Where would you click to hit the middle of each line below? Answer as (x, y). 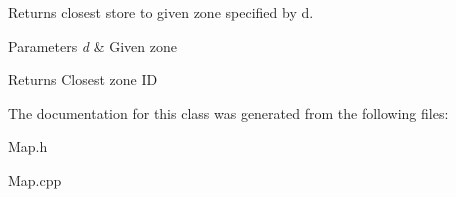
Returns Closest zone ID (83, 79)
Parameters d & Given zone (92, 45)
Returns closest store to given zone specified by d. (161, 12)
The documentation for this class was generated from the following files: (228, 112)
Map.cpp (35, 179)
